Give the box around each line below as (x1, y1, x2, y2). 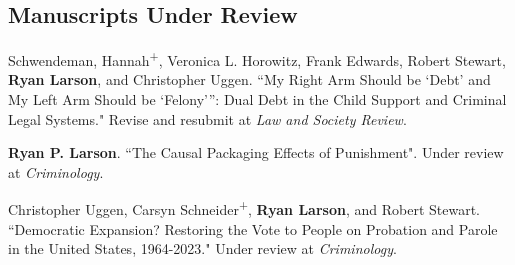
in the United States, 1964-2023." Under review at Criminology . (8, 238, 397, 259)
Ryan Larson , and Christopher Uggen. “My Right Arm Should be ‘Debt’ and (8, 69, 491, 90)
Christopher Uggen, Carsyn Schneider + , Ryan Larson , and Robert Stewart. (8, 196, 480, 220)
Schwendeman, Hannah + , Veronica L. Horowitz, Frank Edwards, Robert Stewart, (8, 47, 506, 70)
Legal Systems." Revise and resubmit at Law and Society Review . (8, 108, 407, 129)
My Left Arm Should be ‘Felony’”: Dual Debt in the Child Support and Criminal (8, 89, 507, 110)
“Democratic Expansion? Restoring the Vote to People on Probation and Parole (8, 218, 498, 239)
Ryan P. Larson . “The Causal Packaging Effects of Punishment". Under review (8, 142, 504, 163)
